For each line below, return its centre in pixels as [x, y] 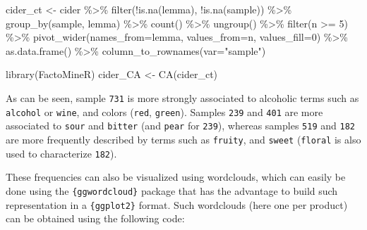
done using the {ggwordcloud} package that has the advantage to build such [172, 190]
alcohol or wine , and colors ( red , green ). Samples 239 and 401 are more [164, 111]
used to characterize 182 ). [61, 153]
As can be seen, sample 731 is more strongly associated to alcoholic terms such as [182, 97]
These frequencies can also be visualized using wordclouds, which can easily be [176, 177]
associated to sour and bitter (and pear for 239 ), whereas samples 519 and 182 [180, 126]
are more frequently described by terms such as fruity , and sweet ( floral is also [183, 139]
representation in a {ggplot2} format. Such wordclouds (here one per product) [177, 204]
